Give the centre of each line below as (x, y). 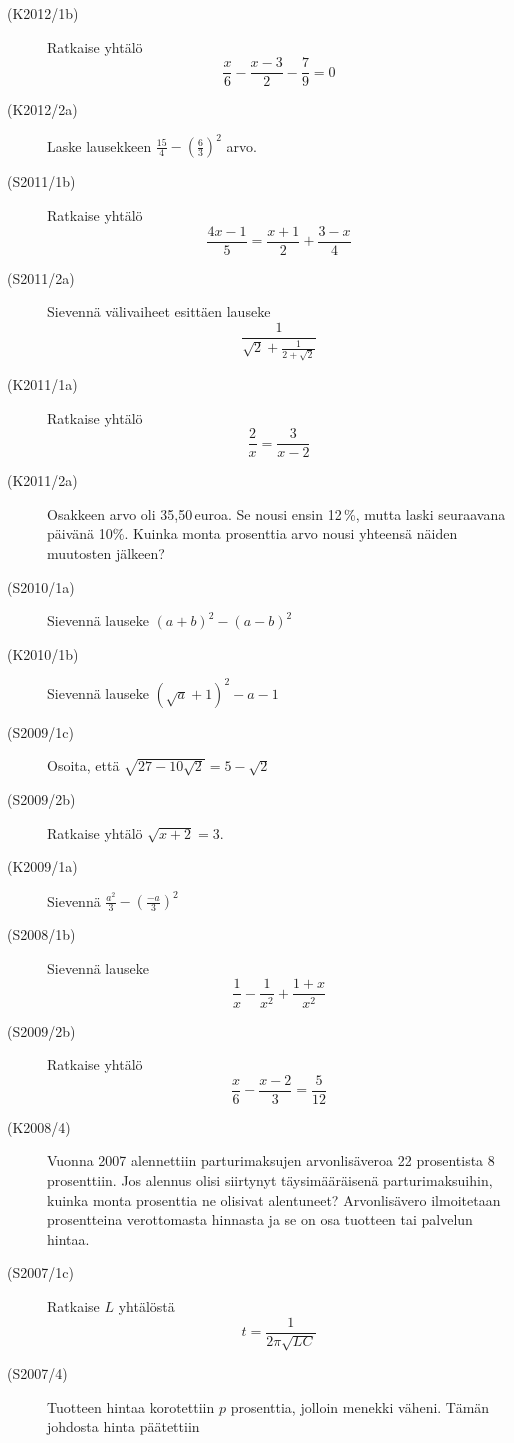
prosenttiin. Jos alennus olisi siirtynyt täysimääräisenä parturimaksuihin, (270, 1179)
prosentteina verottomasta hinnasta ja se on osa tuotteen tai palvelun (260, 1219)
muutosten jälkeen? (106, 552)
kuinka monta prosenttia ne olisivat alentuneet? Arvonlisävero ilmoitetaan (274, 1199)
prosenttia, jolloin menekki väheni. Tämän (360, 1406)
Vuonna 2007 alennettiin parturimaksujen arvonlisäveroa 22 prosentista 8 (271, 1160)
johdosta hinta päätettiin (123, 1426)
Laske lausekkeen (99, 145)
